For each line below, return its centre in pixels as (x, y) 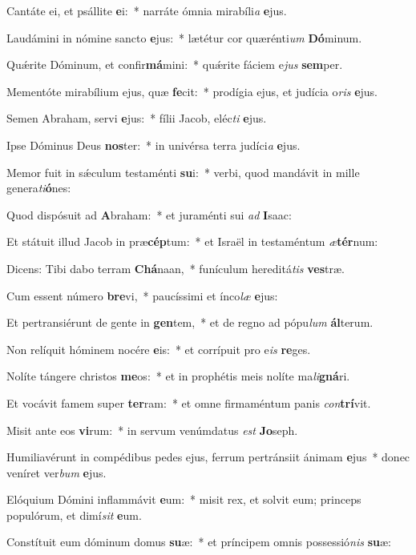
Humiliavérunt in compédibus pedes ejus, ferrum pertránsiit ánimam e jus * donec (208, 457)
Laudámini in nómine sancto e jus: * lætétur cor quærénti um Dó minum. (184, 37)
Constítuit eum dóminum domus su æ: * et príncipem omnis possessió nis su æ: (199, 542)
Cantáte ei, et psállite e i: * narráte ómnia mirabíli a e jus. (147, 10)
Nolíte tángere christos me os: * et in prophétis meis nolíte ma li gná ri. (178, 376)
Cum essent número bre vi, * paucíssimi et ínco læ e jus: (142, 295)
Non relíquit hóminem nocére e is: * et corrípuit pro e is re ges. (159, 349)
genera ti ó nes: (39, 188)
